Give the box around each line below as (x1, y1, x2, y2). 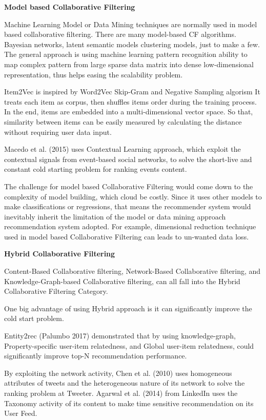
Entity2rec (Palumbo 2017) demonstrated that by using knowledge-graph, (4, 330, 236, 341)
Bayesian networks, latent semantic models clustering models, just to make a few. (4, 38, 260, 49)
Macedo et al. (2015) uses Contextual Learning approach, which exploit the (4, 144, 241, 154)
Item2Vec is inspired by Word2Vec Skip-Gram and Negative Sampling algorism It (4, 86, 260, 97)
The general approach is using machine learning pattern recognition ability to (4, 49, 248, 59)
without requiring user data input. (4, 126, 112, 137)
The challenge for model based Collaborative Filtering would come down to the (4, 181, 253, 191)
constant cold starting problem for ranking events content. (4, 164, 187, 174)
